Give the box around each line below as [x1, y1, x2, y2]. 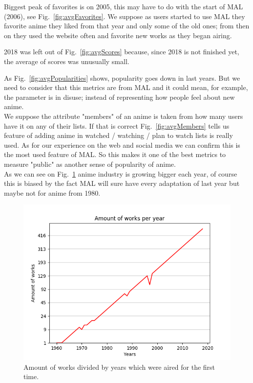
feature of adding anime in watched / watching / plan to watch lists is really [4, 130, 233, 140]
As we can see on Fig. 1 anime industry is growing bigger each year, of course [4, 168, 237, 179]
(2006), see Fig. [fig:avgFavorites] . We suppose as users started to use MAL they [4, 11, 245, 21]
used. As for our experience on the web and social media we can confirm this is [4, 139, 240, 150]
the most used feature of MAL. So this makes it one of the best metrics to [4, 149, 226, 159]
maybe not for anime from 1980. [4, 187, 101, 198]
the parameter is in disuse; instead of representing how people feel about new [4, 91, 235, 102]
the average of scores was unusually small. [4, 56, 129, 66]
